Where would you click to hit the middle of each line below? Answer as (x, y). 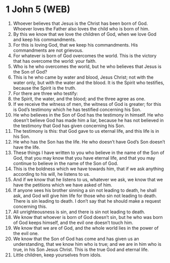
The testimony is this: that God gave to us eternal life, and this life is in (86, 131)
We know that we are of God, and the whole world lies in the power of (86, 228)
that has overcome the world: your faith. (55, 61)
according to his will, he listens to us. (52, 174)
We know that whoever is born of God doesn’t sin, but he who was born (88, 217)
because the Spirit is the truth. (45, 88)
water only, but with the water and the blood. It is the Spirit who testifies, (89, 83)
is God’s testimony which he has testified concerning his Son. (77, 109)
